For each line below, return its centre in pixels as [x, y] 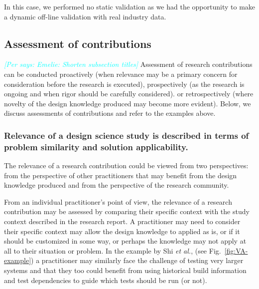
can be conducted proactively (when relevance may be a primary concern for [121, 74]
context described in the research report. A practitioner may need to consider [122, 221]
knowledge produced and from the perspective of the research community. [117, 185]
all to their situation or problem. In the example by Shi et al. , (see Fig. [113, 250]
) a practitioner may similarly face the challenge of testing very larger [137, 260]
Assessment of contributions [78, 43]
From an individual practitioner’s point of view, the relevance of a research [118, 201]
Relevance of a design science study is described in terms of [127, 135]
